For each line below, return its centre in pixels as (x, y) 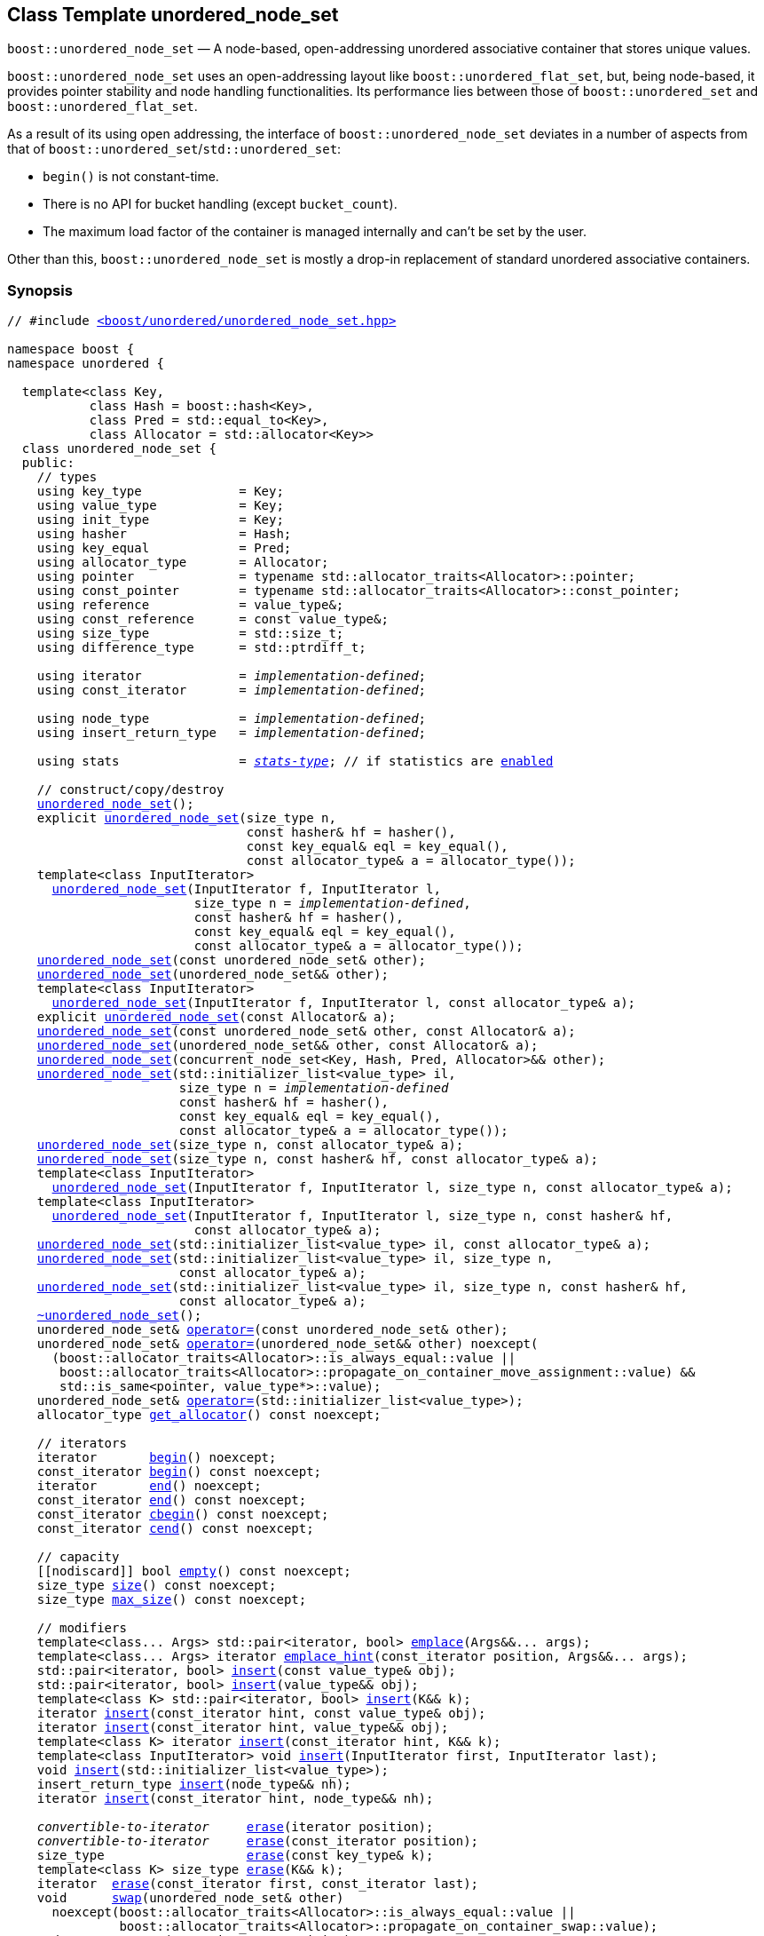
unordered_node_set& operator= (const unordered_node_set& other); (272, 1330)
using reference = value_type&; (190, 605)
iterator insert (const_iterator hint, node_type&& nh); (235, 1799)
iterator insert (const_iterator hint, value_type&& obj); (243, 1728)
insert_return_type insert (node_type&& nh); (194, 1785)
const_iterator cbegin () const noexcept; (183, 1515)
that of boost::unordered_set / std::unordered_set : (174, 149)
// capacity (78, 1557)
